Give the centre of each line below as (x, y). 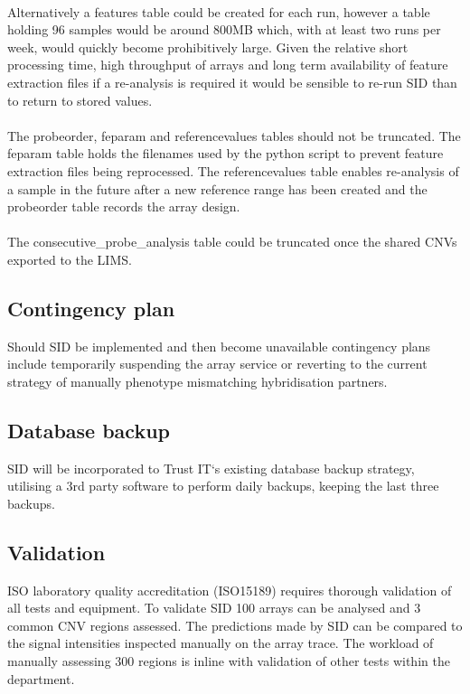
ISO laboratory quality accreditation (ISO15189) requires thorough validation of (230, 590)
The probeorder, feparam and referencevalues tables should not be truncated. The (234, 135)
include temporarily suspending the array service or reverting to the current (217, 364)
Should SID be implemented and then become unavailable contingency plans (219, 346)
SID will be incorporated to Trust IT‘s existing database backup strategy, (211, 468)
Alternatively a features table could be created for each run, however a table (219, 11)
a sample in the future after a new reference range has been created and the (217, 188)
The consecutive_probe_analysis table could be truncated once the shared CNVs (232, 242)
